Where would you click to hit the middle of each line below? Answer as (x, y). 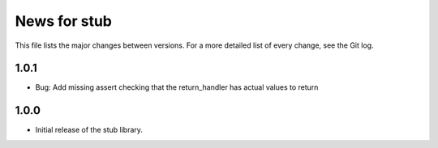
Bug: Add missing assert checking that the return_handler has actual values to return (177, 87)
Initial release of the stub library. (89, 130)
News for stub (64, 21)
